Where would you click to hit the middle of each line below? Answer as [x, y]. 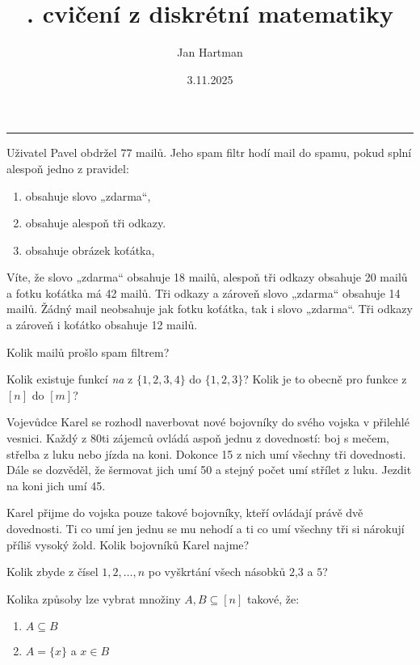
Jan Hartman [210, 52]
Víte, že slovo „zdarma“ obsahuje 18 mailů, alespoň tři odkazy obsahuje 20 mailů [207, 277]
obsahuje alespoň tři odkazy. [96, 223]
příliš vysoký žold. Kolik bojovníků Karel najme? [128, 544]
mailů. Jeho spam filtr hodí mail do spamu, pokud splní [274, 152]
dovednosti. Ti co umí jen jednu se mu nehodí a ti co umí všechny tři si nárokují [206, 528]
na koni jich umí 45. [56, 485]
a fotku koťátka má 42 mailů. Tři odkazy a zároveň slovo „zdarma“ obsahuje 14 [204, 292]
